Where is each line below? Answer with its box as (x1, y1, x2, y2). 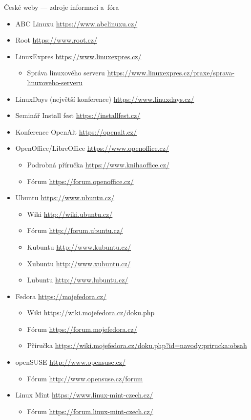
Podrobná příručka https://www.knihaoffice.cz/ (27, 159, 169, 169)
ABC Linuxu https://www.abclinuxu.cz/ (15, 18, 138, 28)
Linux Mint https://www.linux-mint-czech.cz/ (15, 390, 153, 400)
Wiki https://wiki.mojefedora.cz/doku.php (27, 307, 155, 318)
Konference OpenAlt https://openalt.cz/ (15, 126, 137, 137)
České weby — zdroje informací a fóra (4, 2, 119, 12)
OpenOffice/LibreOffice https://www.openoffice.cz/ (15, 143, 169, 153)
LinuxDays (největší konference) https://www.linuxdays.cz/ (15, 93, 194, 104)
